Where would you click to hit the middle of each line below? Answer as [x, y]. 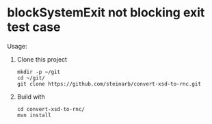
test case [34, 27]
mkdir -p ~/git [39, 72]
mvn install [34, 115]
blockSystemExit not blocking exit [106, 13]
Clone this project [42, 59]
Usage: [17, 46]
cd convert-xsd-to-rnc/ [51, 109]
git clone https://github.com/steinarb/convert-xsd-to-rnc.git [109, 84]
